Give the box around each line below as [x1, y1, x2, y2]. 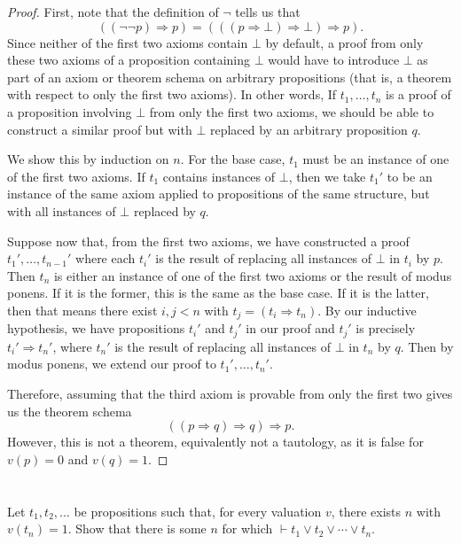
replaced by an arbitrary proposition [209, 120, 408, 138]
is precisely [356, 319, 416, 338]
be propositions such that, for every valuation [74, 501, 322, 520]
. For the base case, [180, 150, 285, 168]
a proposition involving [7, 102, 132, 120]
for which [222, 519, 273, 538]
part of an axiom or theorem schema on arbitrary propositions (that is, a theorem [7, 67, 452, 86]
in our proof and [246, 319, 335, 338]
